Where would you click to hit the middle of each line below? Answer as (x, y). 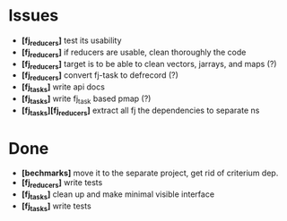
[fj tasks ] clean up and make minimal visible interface (118, 195)
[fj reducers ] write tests (62, 184)
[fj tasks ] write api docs (63, 88)
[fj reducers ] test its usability (71, 41)
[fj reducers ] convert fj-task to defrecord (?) (100, 76)
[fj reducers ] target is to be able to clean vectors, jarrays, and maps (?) (149, 65)
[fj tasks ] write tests (56, 207)
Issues (34, 16)
